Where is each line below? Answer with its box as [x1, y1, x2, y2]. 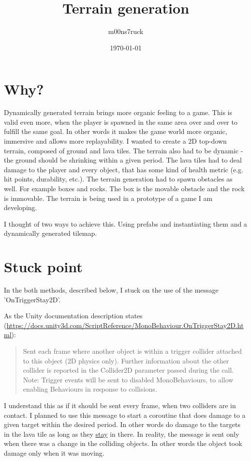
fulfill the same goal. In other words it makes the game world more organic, [4, 126, 227, 136]
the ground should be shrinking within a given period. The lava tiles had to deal [4, 155, 242, 165]
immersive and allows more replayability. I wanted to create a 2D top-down [4, 136, 227, 146]
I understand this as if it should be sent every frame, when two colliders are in [4, 400, 236, 411]
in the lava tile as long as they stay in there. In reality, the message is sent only [4, 428, 239, 439]
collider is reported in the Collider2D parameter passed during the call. [23, 365, 234, 375]
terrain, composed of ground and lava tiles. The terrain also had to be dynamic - [4, 145, 243, 155]
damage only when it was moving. [4, 448, 104, 458]
